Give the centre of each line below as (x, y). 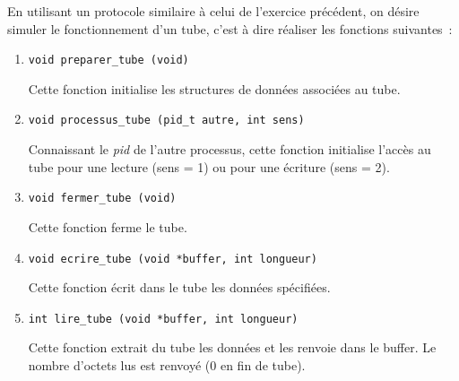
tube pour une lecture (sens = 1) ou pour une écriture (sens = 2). (209, 166)
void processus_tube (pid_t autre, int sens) (166, 121)
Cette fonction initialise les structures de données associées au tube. (214, 88)
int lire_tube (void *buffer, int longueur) (163, 319)
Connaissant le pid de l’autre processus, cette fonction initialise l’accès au (229, 149)
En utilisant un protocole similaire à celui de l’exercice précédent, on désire (213, 11)
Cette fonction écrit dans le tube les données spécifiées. (179, 287)
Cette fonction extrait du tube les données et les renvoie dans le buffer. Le (232, 347)
